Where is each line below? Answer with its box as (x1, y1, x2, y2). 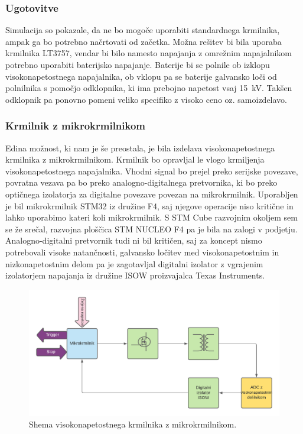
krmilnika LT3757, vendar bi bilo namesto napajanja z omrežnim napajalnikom (5, 47, 292, 59)
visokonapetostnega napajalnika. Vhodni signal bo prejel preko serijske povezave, (5, 164, 298, 177)
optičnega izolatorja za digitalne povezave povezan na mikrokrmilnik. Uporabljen (5, 187, 298, 200)
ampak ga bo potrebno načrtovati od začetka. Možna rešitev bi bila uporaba (5, 35, 282, 47)
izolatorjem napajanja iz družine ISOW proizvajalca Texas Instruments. (5, 269, 265, 281)
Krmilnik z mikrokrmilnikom (5, 118, 146, 133)
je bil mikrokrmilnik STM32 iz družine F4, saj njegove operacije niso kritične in (5, 199, 294, 212)
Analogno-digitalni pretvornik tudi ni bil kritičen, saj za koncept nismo (5, 234, 262, 247)
